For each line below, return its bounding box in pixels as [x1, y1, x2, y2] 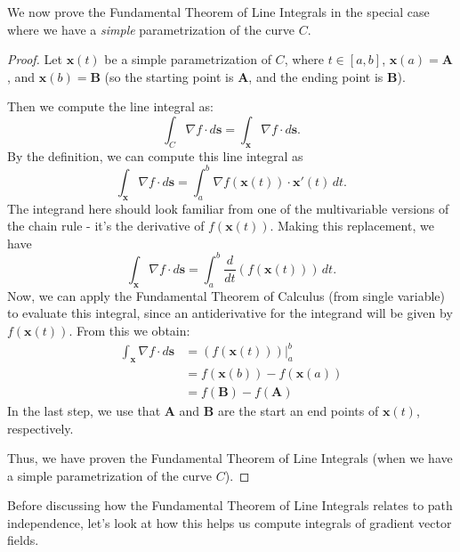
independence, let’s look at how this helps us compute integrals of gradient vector [7, 513, 452, 532]
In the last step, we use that [7, 401, 161, 419]
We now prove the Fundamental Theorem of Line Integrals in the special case [7, 3, 430, 20]
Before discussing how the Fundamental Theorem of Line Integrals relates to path [7, 496, 453, 515]
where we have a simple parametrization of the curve [7, 20, 295, 38]
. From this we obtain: [69, 321, 190, 339]
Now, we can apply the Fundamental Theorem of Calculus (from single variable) [7, 286, 446, 304]
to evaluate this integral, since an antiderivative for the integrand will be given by [7, 304, 453, 322]
